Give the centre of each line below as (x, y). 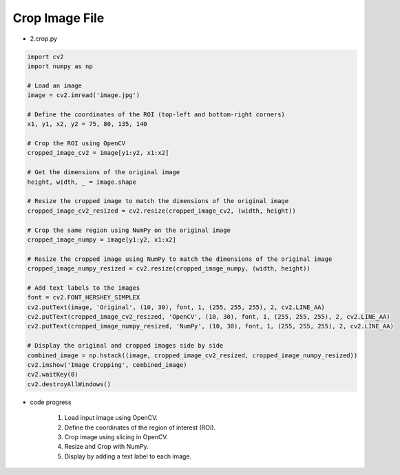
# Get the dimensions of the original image (104, 172)
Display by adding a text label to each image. (128, 456)
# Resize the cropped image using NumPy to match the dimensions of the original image (180, 259)
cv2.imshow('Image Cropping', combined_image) (107, 365)
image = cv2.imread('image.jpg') (84, 95)
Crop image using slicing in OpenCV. (116, 436)
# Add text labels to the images (84, 288)
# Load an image (55, 85)
